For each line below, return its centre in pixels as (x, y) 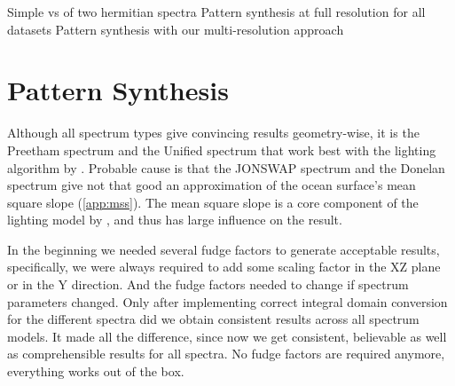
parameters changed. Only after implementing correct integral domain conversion (227, 301)
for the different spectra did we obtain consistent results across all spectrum (213, 319)
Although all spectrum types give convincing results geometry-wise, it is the (213, 133)
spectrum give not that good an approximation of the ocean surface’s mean (212, 185)
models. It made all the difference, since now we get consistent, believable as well (227, 336)
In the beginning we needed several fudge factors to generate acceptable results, (224, 249)
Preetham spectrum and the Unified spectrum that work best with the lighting (222, 150)
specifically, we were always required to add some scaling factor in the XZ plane (224, 267)
